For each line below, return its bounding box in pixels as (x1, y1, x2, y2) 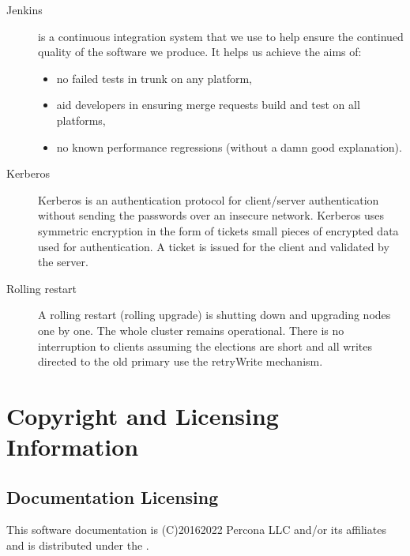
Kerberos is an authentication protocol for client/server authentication (38, 191, 379, 208)
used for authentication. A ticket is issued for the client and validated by (38, 238, 389, 254)
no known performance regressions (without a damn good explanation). (56, 138, 402, 155)
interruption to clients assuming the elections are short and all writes (38, 337, 372, 354)
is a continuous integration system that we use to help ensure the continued (38, 28, 404, 44)
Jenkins (6, 2, 43, 17)
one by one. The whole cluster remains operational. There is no (38, 321, 344, 338)
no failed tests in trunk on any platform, (56, 69, 253, 86)
